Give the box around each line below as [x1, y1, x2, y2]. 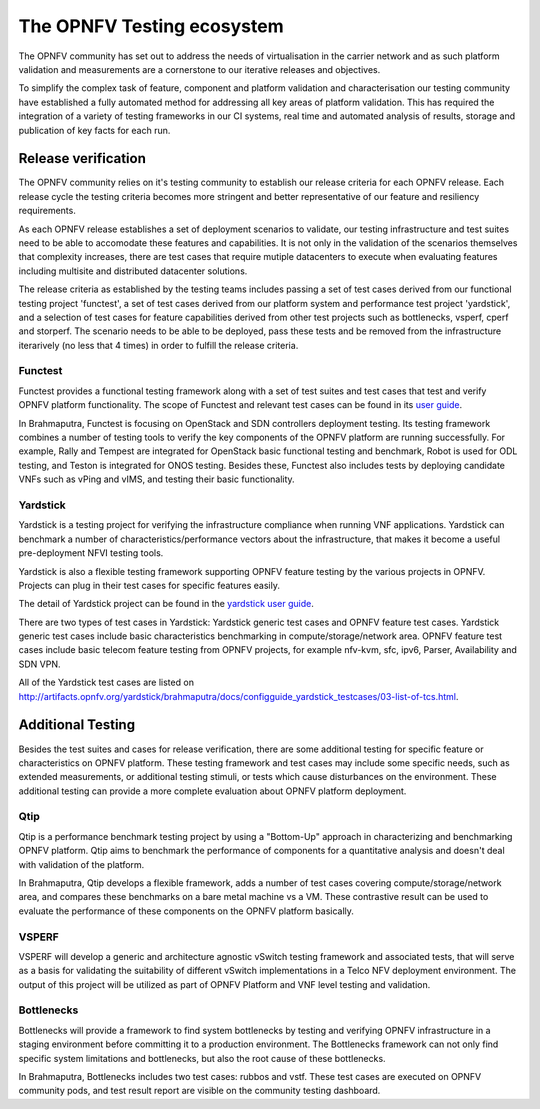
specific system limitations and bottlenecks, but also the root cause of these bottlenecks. [18, 1052, 386, 1064]
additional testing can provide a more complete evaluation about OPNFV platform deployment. [18, 785, 407, 797]
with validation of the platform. [18, 858, 145, 870]
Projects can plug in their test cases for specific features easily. [18, 579, 280, 591]
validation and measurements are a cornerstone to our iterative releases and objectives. [18, 63, 381, 75]
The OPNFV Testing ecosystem [18, 15, 284, 37]
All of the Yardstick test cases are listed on [18, 676, 195, 689]
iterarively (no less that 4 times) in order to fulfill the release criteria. [18, 339, 299, 351]
